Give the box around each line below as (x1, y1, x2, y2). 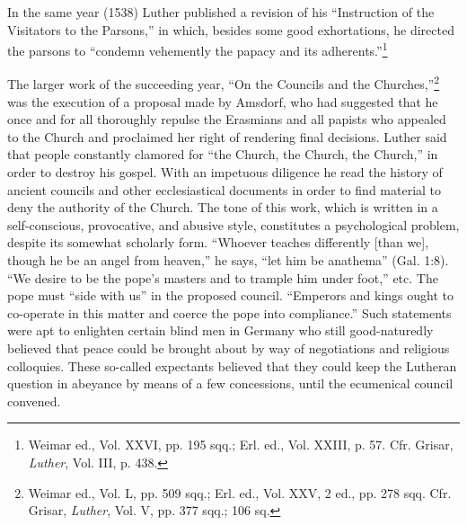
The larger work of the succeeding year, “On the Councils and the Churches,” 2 (7, 72, 440, 93)
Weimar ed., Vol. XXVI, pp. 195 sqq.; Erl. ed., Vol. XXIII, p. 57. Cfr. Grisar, (28, 435, 454, 454)
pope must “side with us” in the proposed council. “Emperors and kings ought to (7, 286, 454, 305)
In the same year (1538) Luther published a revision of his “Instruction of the (7, 3, 435, 21)
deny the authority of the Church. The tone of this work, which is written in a (7, 198, 438, 217)
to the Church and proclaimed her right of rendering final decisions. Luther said (7, 127, 447, 146)
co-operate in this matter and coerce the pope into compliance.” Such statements (7, 303, 452, 322)
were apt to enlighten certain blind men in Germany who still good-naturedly (7, 321, 434, 340)
